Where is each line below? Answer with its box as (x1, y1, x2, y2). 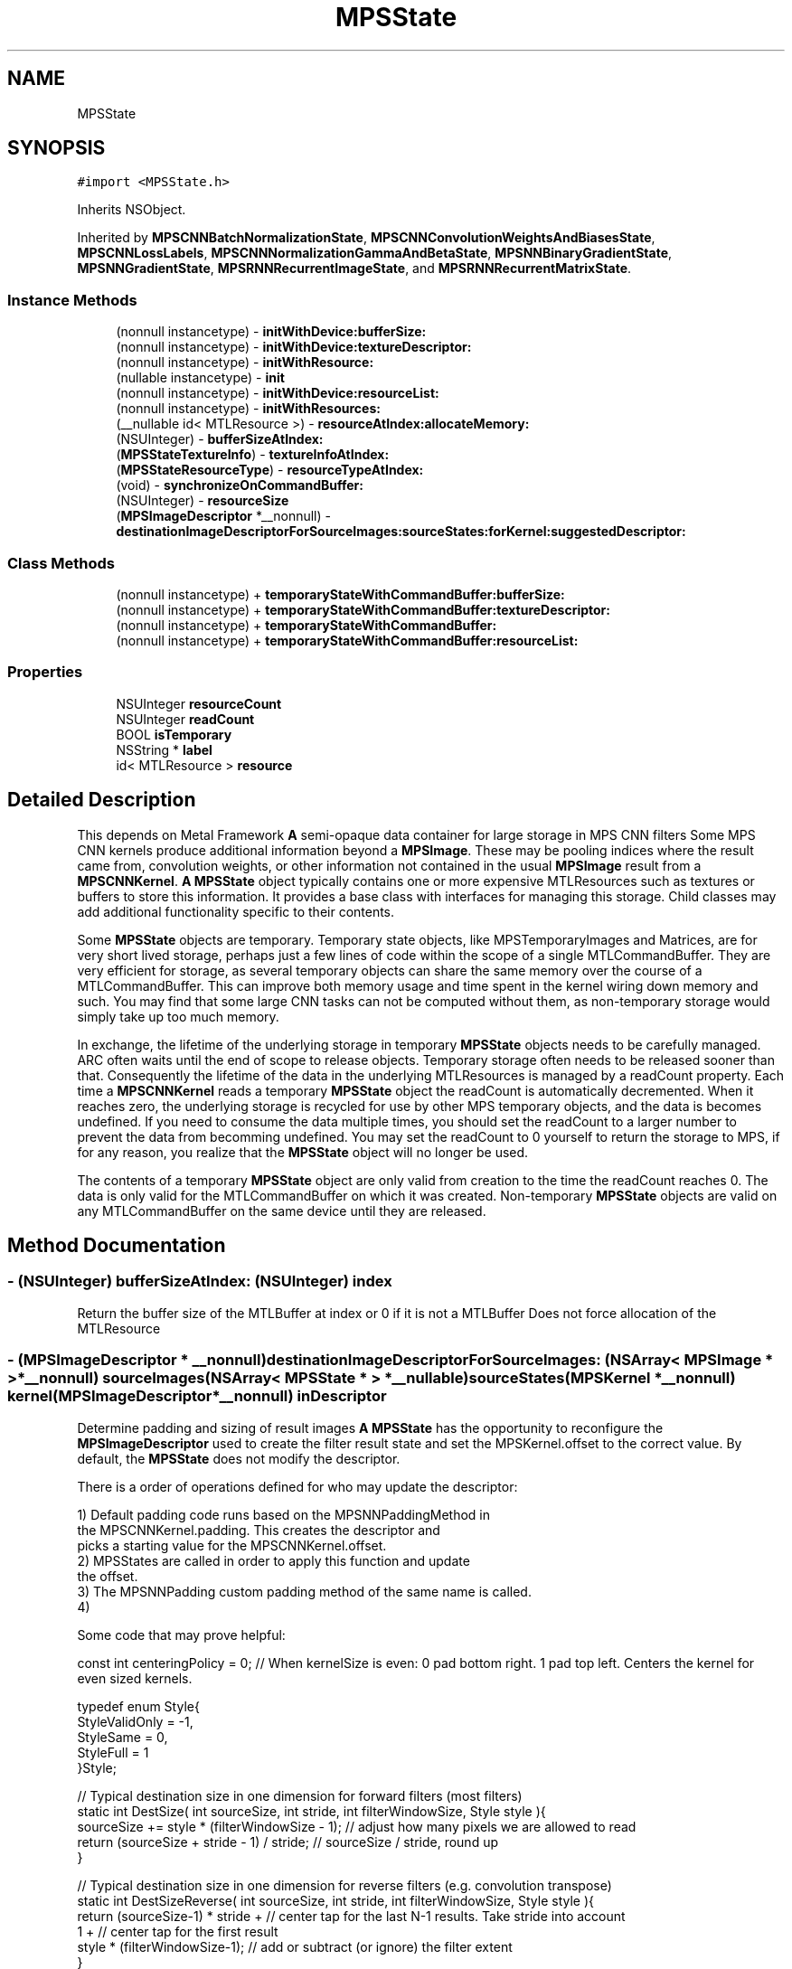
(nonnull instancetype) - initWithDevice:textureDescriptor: (116, 339, 472, 355)
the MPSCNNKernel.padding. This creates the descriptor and (77, 1521, 440, 1538)
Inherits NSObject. (77, 202, 186, 218)
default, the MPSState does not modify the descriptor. (77, 1450, 401, 1466)
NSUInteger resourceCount (116, 695, 282, 711)
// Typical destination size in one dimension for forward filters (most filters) (77, 1787, 523, 1804)
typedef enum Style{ (77, 1698, 200, 1714)
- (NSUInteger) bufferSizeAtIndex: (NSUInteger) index (7, 1272, 392, 1291)
